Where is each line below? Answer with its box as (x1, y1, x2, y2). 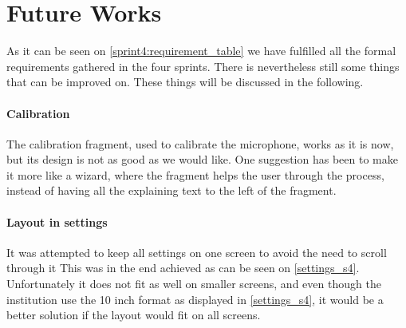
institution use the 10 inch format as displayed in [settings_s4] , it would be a (6, 290, 384, 307)
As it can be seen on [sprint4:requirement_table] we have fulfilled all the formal (6, 42, 396, 59)
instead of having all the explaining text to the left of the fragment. (6, 182, 337, 199)
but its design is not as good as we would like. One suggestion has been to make (6, 151, 398, 168)
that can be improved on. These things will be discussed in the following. (6, 73, 364, 90)
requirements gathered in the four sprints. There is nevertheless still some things (6, 57, 400, 74)
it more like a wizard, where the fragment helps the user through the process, (6, 166, 384, 183)
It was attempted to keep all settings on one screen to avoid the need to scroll (6, 243, 387, 260)
